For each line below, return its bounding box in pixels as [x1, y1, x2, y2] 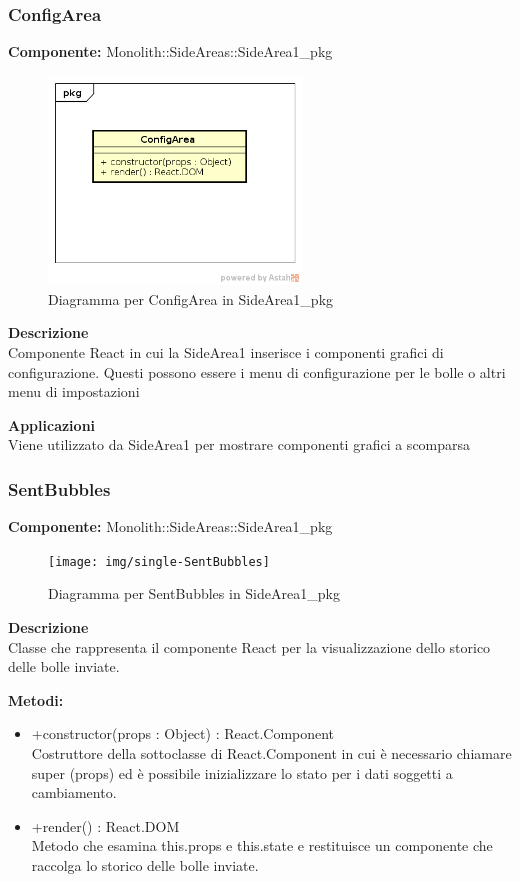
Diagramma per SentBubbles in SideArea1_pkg [48, 583, 340, 604]
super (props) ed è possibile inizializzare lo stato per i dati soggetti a [31, 762, 453, 783]
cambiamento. [31, 782, 117, 803]
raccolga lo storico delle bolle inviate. [31, 855, 259, 876]
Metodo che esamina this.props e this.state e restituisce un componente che [31, 835, 493, 856]
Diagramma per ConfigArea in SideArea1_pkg [48, 288, 334, 309]
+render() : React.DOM [31, 815, 180, 836]
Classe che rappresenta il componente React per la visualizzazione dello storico [8, 636, 491, 657]
